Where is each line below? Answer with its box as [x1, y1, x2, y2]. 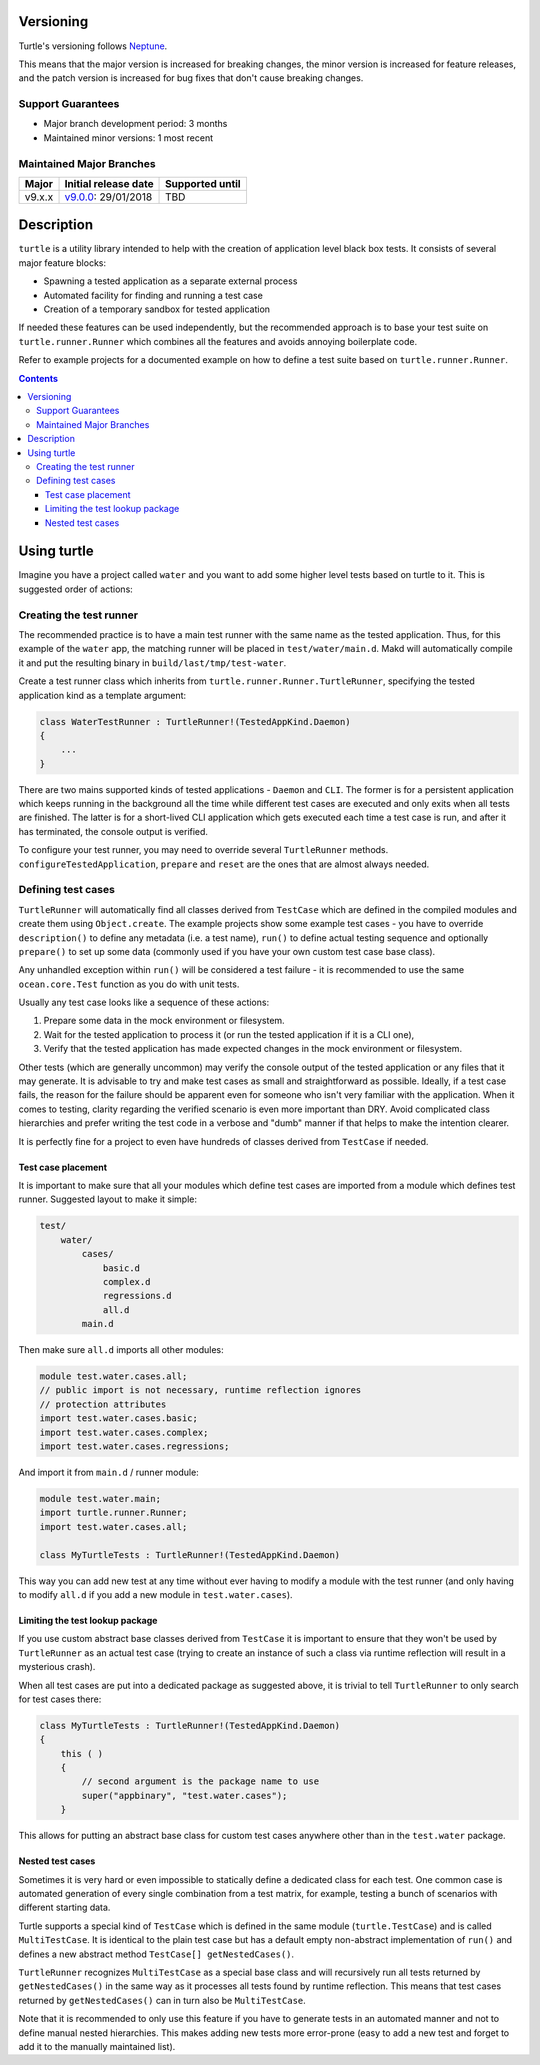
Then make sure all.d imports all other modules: [18, 1344, 224, 1356]
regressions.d [102, 1290, 172, 1302]
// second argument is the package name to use [81, 1776, 320, 1787]
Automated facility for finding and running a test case [43, 289, 264, 301]
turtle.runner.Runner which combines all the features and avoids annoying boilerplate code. [18, 335, 418, 347]
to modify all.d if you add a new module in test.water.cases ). [18, 1588, 294, 1600]
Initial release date [64, 176, 154, 190]
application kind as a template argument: [18, 689, 187, 701]
